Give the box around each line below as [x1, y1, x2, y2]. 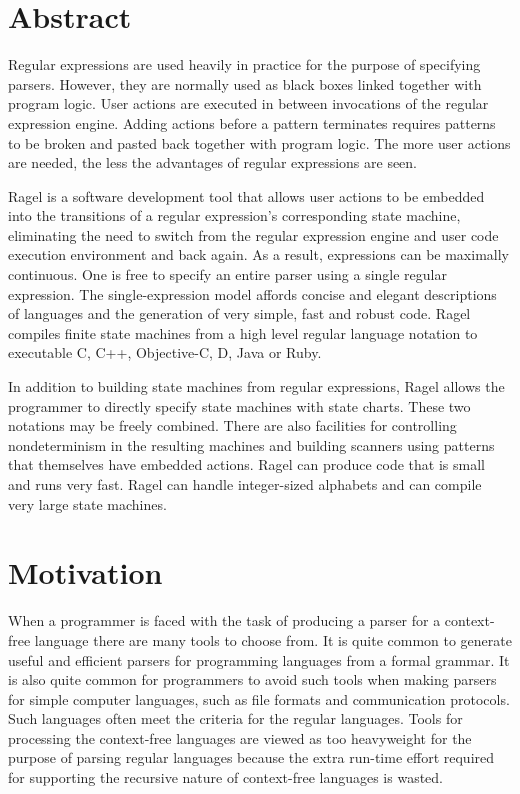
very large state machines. [8, 493, 167, 514]
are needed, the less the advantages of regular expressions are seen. [8, 152, 418, 173]
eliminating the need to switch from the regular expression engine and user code [8, 224, 499, 245]
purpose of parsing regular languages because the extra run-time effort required [8, 747, 495, 768]
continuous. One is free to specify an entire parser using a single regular [8, 264, 447, 285]
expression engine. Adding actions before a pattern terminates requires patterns [8, 112, 496, 133]
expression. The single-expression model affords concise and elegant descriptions [8, 283, 497, 304]
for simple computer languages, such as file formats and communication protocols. [8, 688, 510, 709]
